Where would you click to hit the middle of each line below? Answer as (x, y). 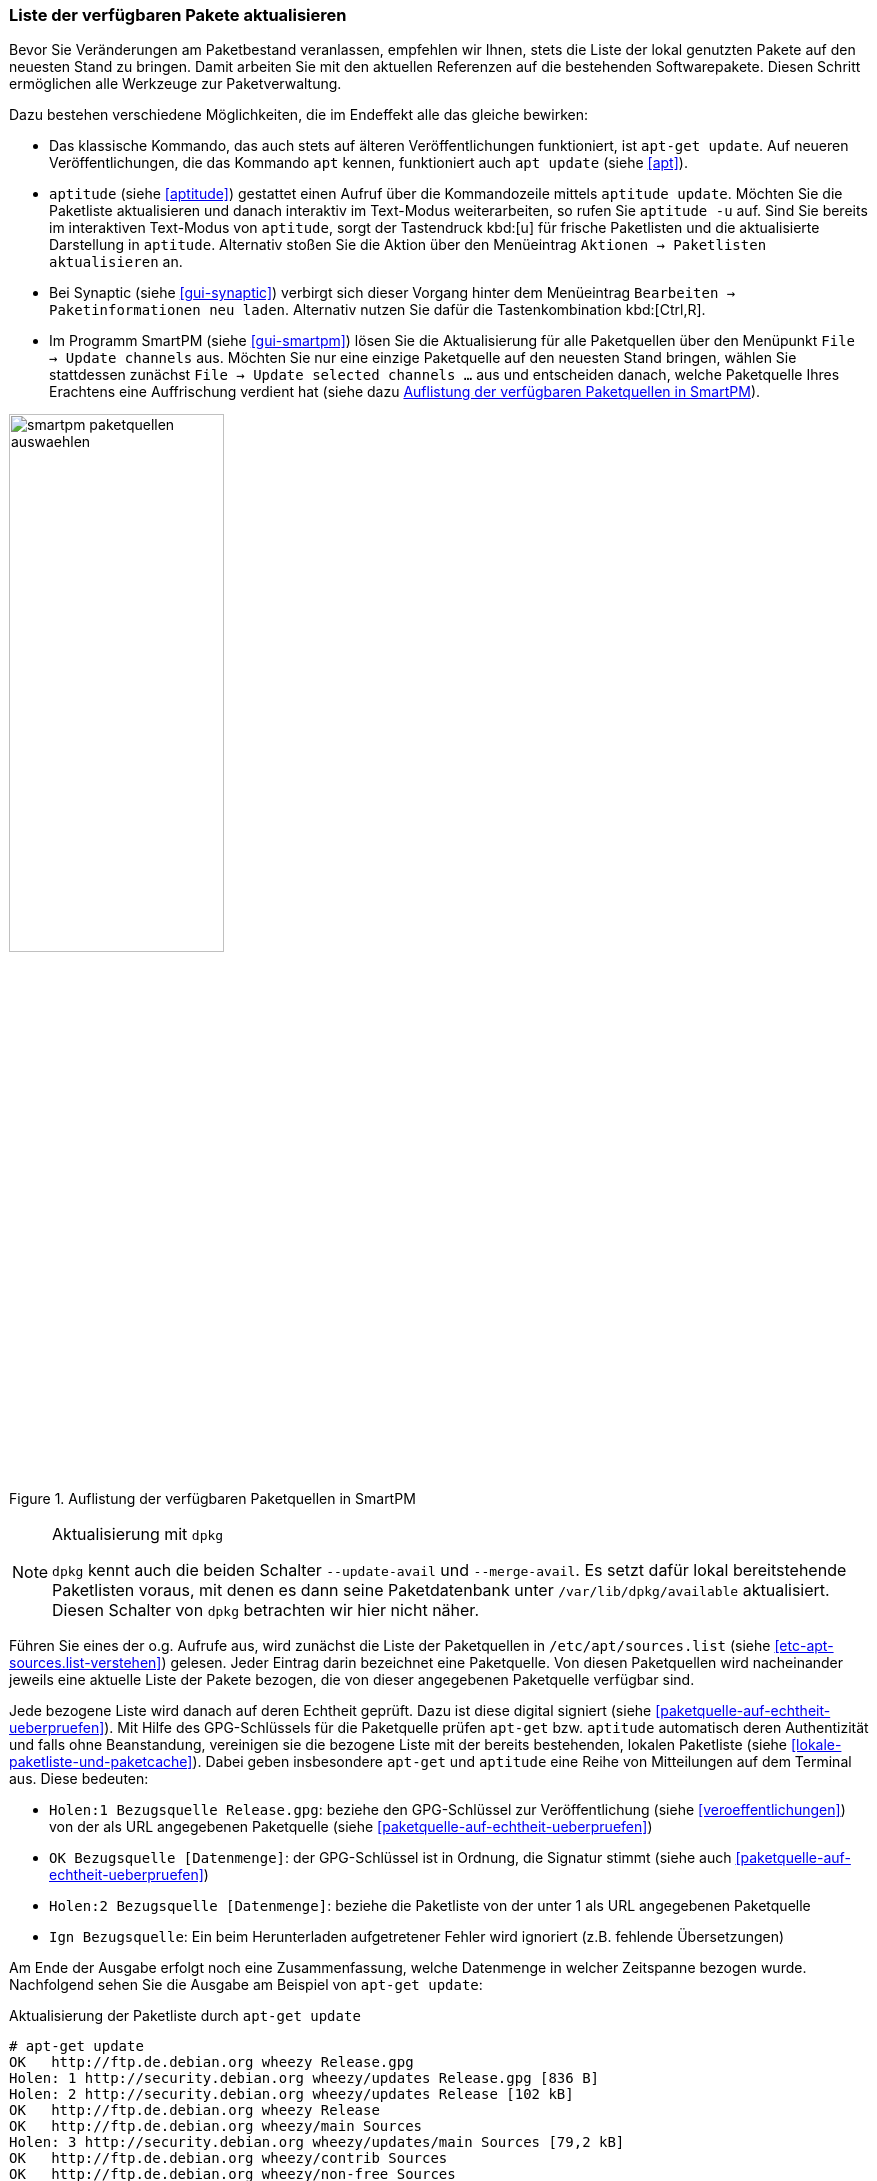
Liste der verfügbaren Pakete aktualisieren (178, 15)
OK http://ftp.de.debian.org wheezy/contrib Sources (228, 2158)
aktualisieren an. (116, 262)
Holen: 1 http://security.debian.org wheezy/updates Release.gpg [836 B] (304, 2078)
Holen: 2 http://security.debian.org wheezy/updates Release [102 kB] (291, 2094)
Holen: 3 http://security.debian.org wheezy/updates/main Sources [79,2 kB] (317, 2142)
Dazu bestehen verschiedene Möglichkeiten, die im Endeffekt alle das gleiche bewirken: (299, 115)
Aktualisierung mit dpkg (138, 1534)
